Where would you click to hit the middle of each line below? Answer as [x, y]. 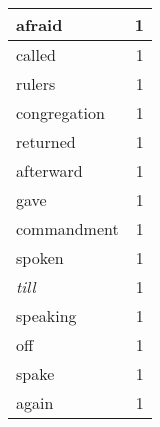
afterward [49, 170]
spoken [40, 257]
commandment [67, 228]
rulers [36, 83]
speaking [46, 315]
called [36, 54]
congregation [60, 112]
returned [46, 141]
